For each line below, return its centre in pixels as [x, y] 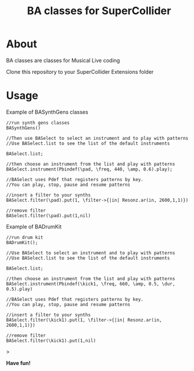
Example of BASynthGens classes [47, 112]
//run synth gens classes [38, 123]
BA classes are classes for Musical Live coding [63, 60]
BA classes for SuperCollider [99, 11]
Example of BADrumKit [34, 226]
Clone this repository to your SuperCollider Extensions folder [80, 71]
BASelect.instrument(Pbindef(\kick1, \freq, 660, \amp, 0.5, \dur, [91, 284]
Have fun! [18, 363]
